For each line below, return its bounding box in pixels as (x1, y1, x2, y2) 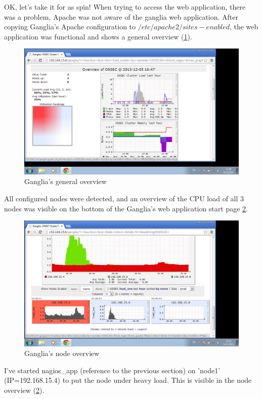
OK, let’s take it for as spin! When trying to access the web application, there (4, 2, 246, 12)
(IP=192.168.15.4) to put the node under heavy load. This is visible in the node (4, 375, 252, 385)
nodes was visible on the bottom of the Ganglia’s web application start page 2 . (4, 203, 248, 213)
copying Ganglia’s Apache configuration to (4, 21, 136, 32)
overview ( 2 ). (4, 385, 45, 395)
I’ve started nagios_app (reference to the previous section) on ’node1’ (4, 365, 221, 375)
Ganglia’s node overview (24, 348, 100, 359)
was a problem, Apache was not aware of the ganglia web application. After (4, 11, 239, 22)
